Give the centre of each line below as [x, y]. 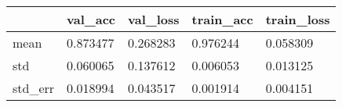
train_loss [298, 19]
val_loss [154, 19]
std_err [34, 88]
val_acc [91, 19]
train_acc [222, 19]
